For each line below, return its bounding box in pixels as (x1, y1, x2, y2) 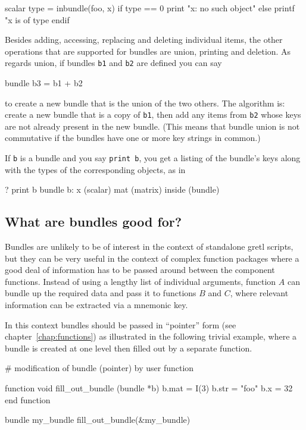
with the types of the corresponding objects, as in (5, 163, 186, 175)
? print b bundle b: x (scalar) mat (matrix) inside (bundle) (5, 183, 220, 196)
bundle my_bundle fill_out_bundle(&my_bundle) (5, 413, 191, 426)
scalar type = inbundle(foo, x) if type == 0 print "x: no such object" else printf (5, 2, 295, 14)
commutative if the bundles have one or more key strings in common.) (5, 131, 261, 144)
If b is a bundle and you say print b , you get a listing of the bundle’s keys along (5, 152, 301, 164)
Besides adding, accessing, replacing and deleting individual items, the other (5, 33, 283, 46)
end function (5, 393, 51, 406)
